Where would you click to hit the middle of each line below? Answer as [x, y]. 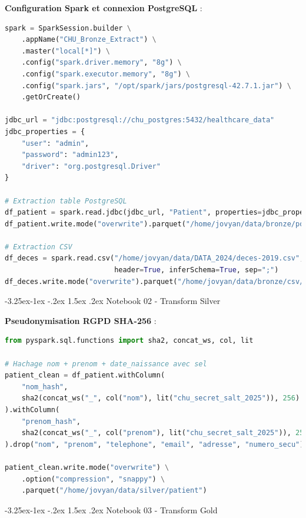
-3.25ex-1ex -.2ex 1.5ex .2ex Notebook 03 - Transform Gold [111, 509]
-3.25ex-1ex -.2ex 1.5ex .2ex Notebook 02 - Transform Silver [113, 301]
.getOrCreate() [51, 97]
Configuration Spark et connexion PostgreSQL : [104, 8]
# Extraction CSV [39, 247]
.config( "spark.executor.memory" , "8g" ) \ [106, 74]
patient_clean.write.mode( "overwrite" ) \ [87, 467]
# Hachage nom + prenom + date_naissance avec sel [106, 364]
